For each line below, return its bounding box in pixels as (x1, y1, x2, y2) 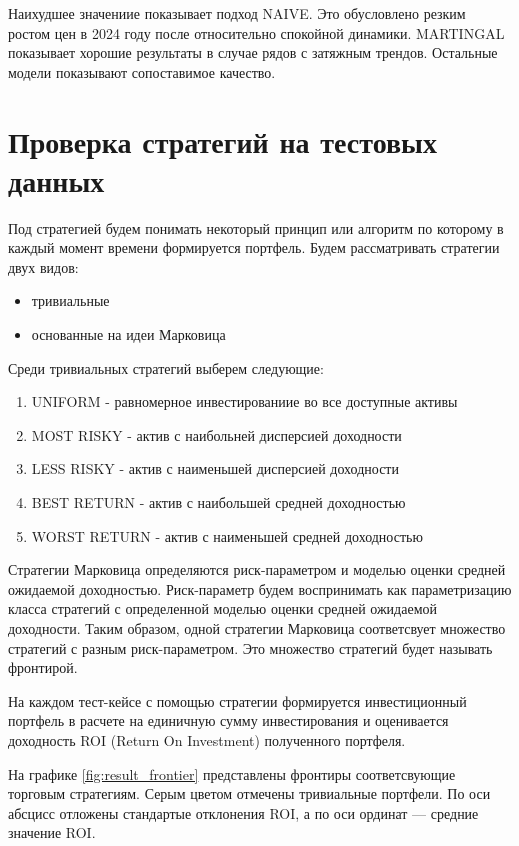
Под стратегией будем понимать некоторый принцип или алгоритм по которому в (8, 217, 504, 238)
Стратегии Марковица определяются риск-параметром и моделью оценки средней (8, 559, 506, 580)
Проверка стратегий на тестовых (8, 120, 437, 161)
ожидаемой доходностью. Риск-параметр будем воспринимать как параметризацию (8, 578, 512, 599)
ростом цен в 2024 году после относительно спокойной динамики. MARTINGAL (8, 22, 505, 43)
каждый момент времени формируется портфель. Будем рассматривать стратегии (8, 237, 500, 258)
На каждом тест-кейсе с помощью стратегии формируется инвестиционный (8, 690, 467, 711)
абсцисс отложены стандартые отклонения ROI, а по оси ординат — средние (8, 802, 479, 823)
